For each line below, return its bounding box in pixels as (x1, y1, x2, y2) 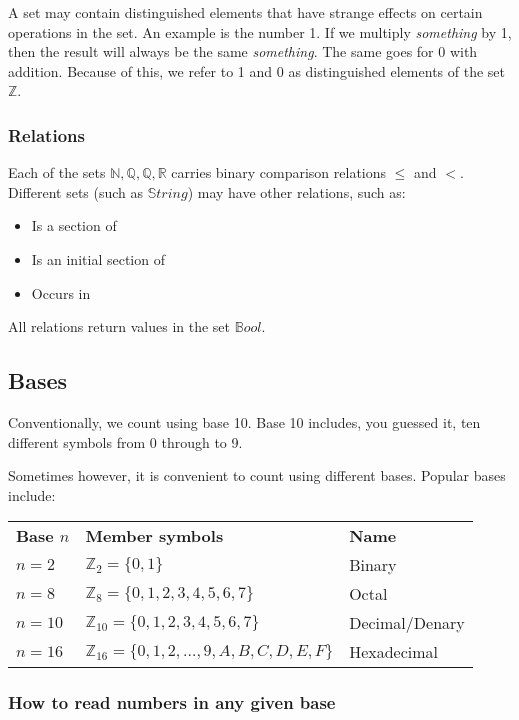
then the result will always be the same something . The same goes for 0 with (8, 41, 478, 62)
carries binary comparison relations (171, 162, 387, 183)
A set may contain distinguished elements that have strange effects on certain (8, 2, 483, 22)
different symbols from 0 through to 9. (8, 431, 243, 452)
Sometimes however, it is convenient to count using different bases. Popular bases (8, 465, 506, 486)
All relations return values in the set (8, 316, 231, 337)
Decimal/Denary (349, 611, 465, 635)
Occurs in (31, 282, 91, 303)
